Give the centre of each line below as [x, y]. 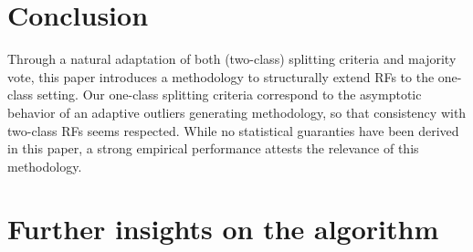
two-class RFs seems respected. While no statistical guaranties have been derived [233, 130]
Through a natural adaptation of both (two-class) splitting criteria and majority [232, 59]
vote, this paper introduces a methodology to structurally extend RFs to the [221, 76]
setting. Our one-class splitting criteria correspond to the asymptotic [229, 94]
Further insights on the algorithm [223, 229]
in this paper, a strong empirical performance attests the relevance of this [213, 148]
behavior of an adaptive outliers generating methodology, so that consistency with [237, 112]
